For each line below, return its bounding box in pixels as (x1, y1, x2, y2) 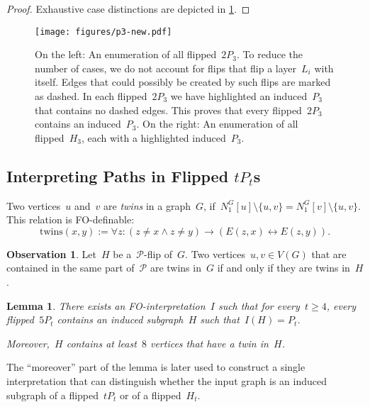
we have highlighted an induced (170, 89, 308, 104)
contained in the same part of (6, 260, 135, 275)
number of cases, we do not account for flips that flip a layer (35, 60, 296, 75)
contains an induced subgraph (57, 312, 184, 327)
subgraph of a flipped (6, 387, 99, 402)
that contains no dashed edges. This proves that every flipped (35, 102, 302, 117)
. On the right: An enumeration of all (136, 116, 298, 131)
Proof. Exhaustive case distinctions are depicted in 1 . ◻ (6, 1, 250, 16)
